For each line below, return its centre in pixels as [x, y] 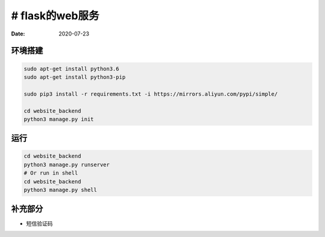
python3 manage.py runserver [67, 165]
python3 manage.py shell [60, 190]
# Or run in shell [51, 173]
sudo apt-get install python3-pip [75, 77]
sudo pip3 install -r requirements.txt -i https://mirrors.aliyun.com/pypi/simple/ [151, 94]
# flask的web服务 [55, 16]
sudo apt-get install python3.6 [72, 69]
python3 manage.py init [59, 119]
